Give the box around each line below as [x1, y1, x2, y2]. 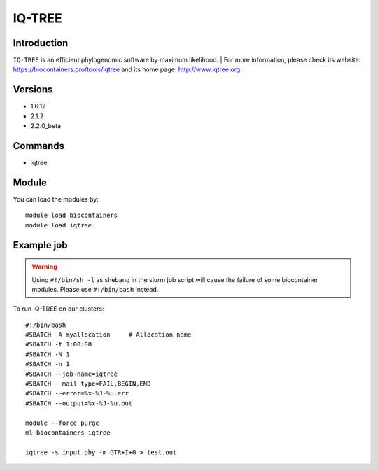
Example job [13, 239, 68, 251]
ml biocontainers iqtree [25, 429, 111, 437]
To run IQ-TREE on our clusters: [13, 304, 104, 313]
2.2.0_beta [30, 122, 62, 130]
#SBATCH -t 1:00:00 [25, 340, 92, 349]
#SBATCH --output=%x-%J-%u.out [25, 399, 133, 407]
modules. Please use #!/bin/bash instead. [31, 285, 159, 293]
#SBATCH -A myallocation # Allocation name [25, 331, 192, 339]
